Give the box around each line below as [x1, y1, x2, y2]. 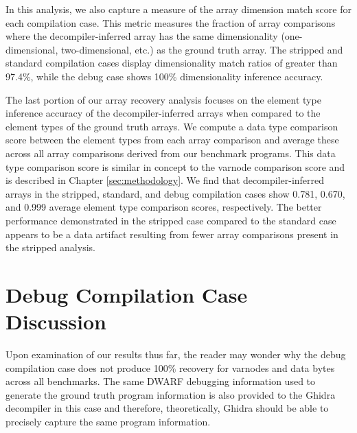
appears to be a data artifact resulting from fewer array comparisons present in [5, 226, 338, 241]
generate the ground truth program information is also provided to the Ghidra [5, 387, 336, 401]
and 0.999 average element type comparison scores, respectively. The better [5, 200, 322, 214]
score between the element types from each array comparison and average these [5, 132, 339, 147]
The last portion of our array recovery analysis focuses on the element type [5, 92, 321, 106]
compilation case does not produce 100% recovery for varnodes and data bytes [5, 360, 335, 375]
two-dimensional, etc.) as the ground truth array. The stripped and [60, 42, 343, 56]
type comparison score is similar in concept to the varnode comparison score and [5, 159, 345, 174]
